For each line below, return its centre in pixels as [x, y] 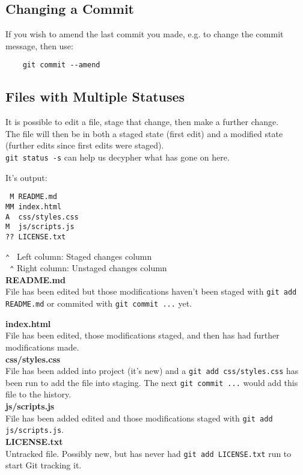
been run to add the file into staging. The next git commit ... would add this [152, 382]
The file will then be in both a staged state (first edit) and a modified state [144, 133]
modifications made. [42, 347]
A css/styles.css [42, 217]
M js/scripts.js [40, 227]
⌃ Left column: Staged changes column [79, 256]
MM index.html [34, 207]
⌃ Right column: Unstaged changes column [88, 268]
